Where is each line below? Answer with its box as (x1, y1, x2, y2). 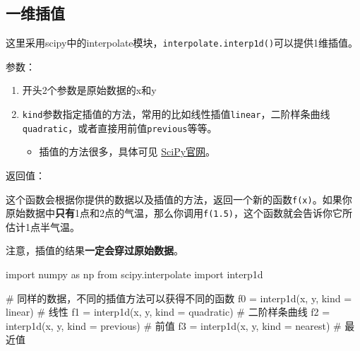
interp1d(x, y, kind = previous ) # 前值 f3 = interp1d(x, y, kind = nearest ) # (6, 318, 342, 333)
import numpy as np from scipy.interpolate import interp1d (6, 267, 263, 282)
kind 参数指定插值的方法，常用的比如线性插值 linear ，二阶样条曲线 (22, 107, 330, 121)
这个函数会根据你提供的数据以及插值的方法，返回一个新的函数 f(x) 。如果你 (6, 191, 352, 206)
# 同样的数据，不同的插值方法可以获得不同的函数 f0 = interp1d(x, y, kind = (6, 290, 352, 305)
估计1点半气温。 (6, 219, 80, 234)
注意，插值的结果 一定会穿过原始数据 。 (6, 243, 184, 258)
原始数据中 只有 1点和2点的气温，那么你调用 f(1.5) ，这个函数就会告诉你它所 (6, 206, 352, 220)
